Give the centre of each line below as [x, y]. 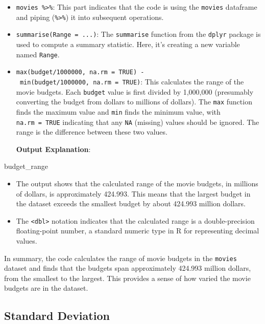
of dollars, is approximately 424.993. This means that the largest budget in [133, 193]
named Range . [38, 54]
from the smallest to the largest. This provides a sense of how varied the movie [127, 278]
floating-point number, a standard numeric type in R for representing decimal [138, 231]
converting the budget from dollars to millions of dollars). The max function [134, 102]
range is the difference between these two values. [92, 132]
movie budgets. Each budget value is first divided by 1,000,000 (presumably [135, 91]
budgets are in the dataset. [46, 288]
